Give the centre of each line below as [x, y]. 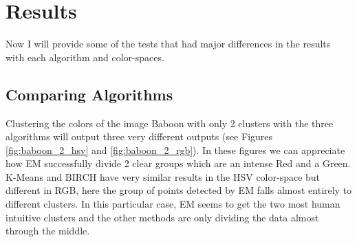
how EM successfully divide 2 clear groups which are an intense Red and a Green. [178, 163]
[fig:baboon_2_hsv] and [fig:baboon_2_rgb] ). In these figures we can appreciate [175, 150]
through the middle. [48, 231]
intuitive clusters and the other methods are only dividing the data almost [162, 217]
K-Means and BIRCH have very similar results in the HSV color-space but [163, 176]
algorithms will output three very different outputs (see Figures [139, 136]
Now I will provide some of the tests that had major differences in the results [168, 44]
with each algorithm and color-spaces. [85, 57]
